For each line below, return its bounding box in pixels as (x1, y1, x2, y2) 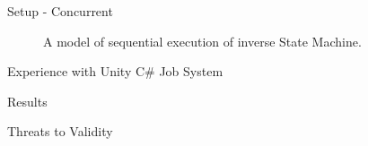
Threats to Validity (7, 122, 113, 141)
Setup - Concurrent (7, 2, 113, 20)
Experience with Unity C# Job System (7, 62, 223, 81)
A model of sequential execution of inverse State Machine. (43, 31, 362, 50)
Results (7, 91, 48, 110)
